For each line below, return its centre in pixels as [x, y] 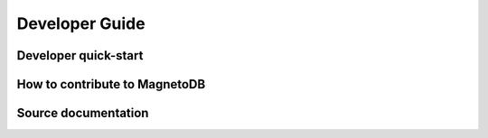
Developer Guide [81, 23]
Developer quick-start [80, 55]
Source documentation [83, 113]
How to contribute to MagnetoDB [111, 84]
